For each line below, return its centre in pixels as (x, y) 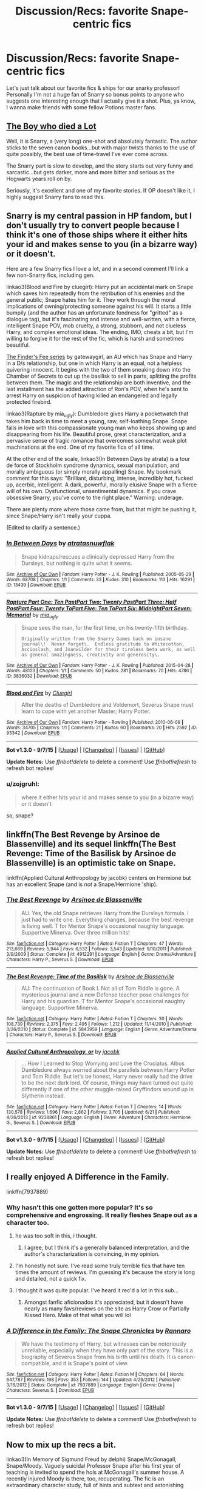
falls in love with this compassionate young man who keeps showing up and (101, 428)
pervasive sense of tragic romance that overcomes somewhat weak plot (97, 441)
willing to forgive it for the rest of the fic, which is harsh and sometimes (95, 338)
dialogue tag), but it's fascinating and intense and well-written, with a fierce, (102, 319)
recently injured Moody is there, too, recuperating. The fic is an (85, 1479)
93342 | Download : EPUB (33, 733)
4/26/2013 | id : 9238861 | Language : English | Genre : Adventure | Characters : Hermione (99, 1117)
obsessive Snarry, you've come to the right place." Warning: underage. (95, 498)
